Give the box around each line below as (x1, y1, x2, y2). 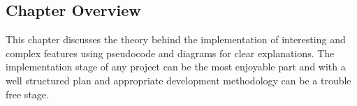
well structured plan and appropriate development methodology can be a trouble (6, 73, 351, 87)
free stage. (6, 86, 49, 101)
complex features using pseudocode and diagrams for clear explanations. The (6, 45, 335, 60)
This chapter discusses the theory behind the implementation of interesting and (6, 32, 346, 47)
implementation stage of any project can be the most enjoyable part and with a (6, 59, 346, 74)
